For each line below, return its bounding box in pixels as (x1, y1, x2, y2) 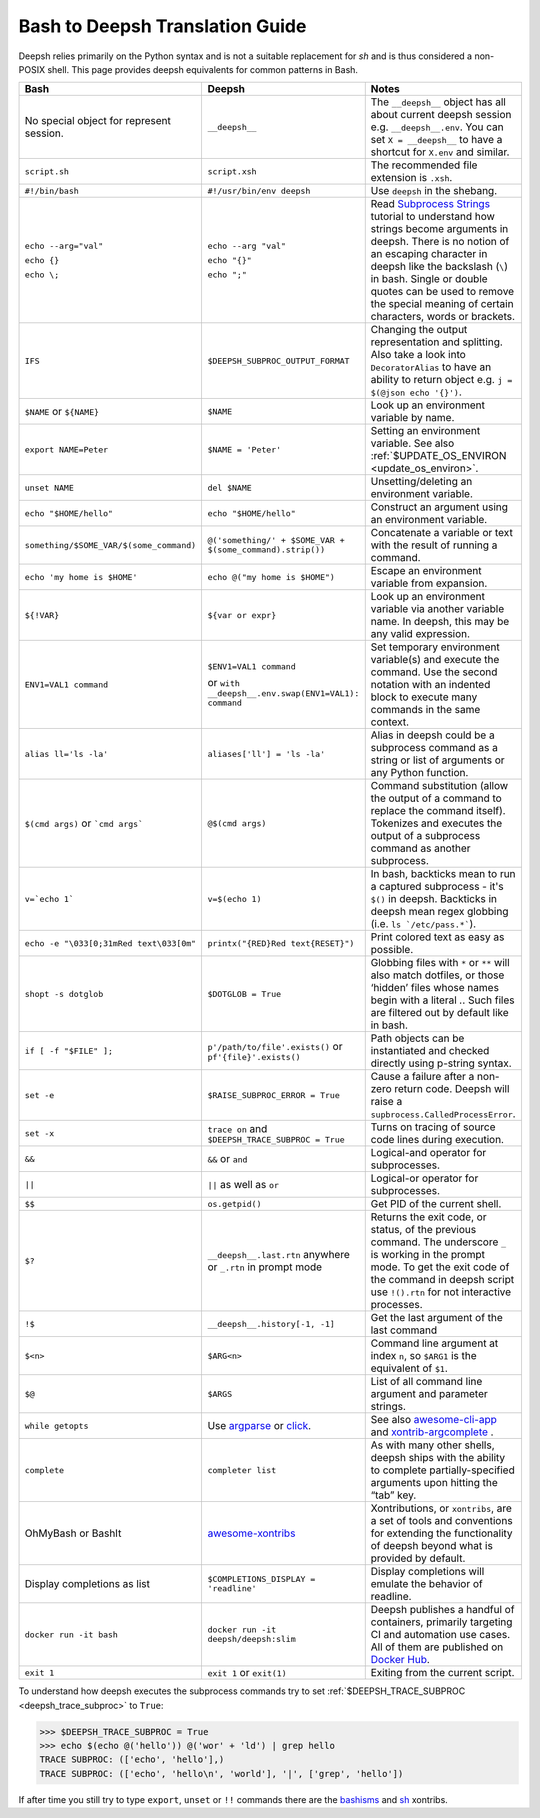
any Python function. (370, 766, 469, 780)
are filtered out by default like (370, 1006, 509, 1020)
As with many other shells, (370, 1438, 495, 1452)
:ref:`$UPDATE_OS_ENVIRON (370, 449, 507, 463)
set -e (24, 1090, 55, 1100)
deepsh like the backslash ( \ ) (370, 260, 509, 274)
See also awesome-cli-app (370, 1413, 497, 1427)
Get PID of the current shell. (370, 1197, 502, 1211)
